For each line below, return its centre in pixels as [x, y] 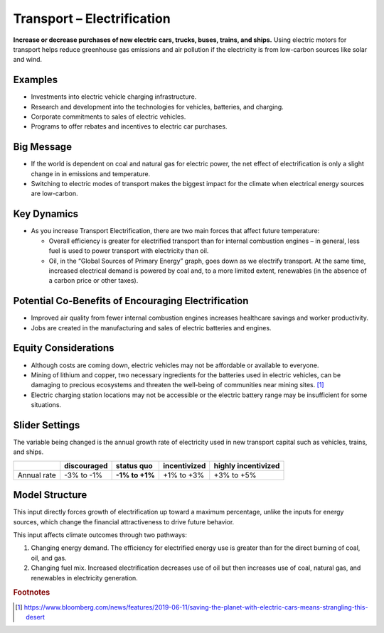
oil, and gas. [49, 558]
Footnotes [32, 593]
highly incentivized [247, 465]
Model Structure [50, 495]
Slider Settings [47, 425]
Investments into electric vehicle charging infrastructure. [114, 97]
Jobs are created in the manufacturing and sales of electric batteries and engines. [151, 328]
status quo [134, 465]
